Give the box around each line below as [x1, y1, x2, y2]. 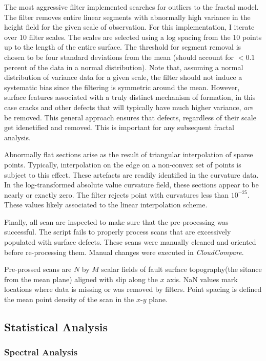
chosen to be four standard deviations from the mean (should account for [4, 51, 234, 62]
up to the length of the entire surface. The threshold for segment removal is [4, 41, 241, 52]
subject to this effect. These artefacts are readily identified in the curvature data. [4, 169, 259, 180]
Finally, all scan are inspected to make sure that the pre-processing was [4, 216, 229, 227]
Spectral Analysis [4, 346, 78, 358]
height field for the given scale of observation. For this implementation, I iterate [4, 22, 255, 32]
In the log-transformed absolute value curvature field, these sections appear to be [4, 179, 259, 190]
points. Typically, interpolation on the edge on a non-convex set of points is [4, 159, 241, 169]
